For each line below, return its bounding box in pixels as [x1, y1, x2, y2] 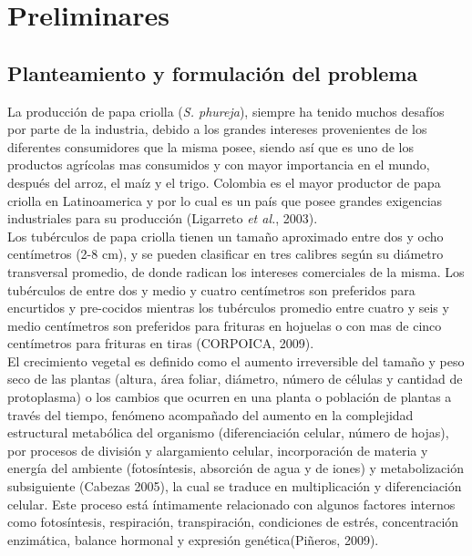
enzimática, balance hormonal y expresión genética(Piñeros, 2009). [7, 530, 379, 549]
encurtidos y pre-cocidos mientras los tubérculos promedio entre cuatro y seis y [7, 298, 449, 317]
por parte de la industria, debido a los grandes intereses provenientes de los [7, 119, 427, 139]
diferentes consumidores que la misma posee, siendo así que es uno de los [7, 137, 414, 156]
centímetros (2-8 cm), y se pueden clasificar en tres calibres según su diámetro [7, 244, 444, 263]
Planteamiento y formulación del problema [7, 58, 418, 87]
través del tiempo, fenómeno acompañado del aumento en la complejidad [7, 405, 414, 424]
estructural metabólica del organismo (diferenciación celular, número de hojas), [7, 423, 449, 442]
